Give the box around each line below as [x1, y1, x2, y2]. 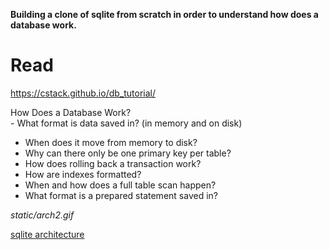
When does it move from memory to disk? [24, 136, 198, 148]
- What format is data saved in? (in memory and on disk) [10, 117, 243, 129]
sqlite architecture [10, 228, 85, 240]
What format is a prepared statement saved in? [24, 189, 218, 201]
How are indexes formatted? [24, 168, 142, 180]
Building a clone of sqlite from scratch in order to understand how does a [10, 9, 319, 20]
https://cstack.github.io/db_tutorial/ [10, 87, 157, 99]
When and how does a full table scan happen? [24, 179, 217, 191]
